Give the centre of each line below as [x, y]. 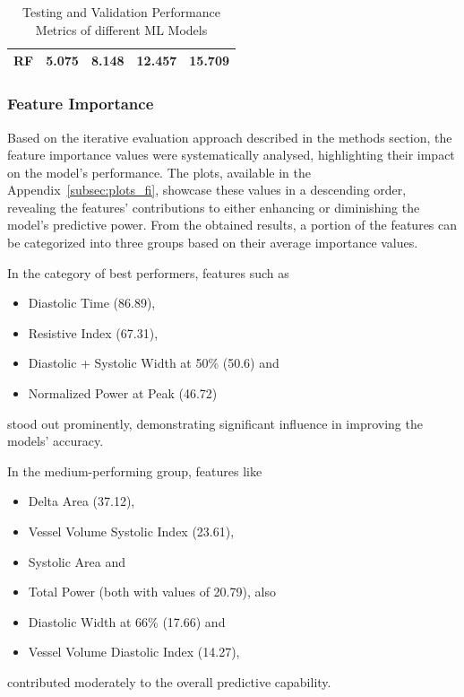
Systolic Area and [77, 561]
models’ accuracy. [56, 441]
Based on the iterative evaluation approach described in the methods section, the [230, 137]
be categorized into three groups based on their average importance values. [213, 243]
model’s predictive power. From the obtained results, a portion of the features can [232, 225]
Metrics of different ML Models [121, 29]
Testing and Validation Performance [121, 12]
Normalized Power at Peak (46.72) [123, 393]
